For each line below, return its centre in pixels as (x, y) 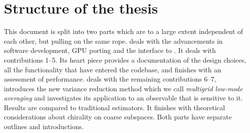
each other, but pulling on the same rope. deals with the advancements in (113, 41)
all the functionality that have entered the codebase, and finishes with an (113, 69)
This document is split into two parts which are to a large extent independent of (124, 31)
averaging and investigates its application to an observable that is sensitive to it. (123, 98)
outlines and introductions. (44, 126)
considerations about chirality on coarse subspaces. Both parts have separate (118, 117)
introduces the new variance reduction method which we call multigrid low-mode (123, 88)
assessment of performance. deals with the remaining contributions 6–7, (110, 79)
